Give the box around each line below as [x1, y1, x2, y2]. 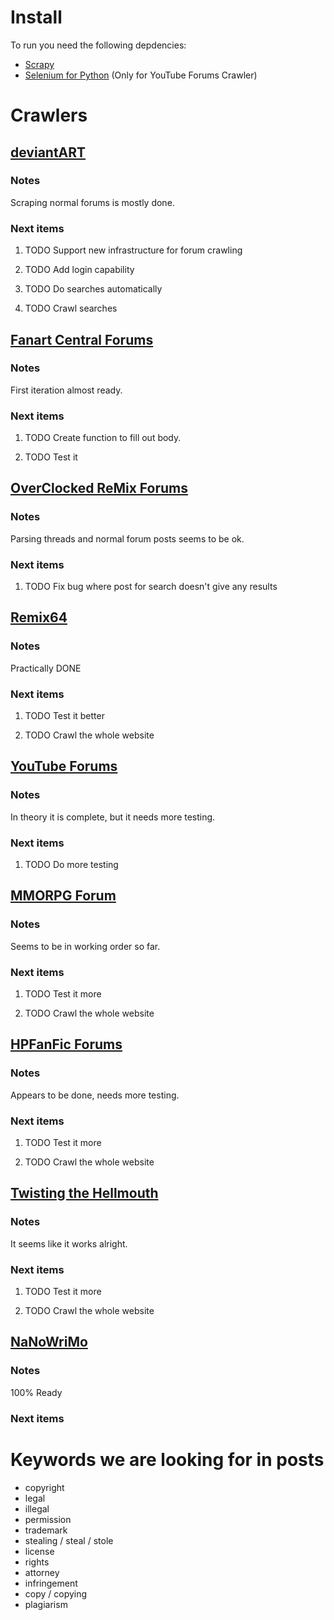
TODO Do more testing [24, 859, 119, 871]
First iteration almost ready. [10, 384, 123, 396]
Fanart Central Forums [10, 331, 154, 348]
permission [24, 1513, 72, 1525]
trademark [24, 1524, 68, 1536]
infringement [24, 1577, 78, 1589]
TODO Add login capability [24, 264, 135, 276]
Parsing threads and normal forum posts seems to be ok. [10, 532, 245, 545]
